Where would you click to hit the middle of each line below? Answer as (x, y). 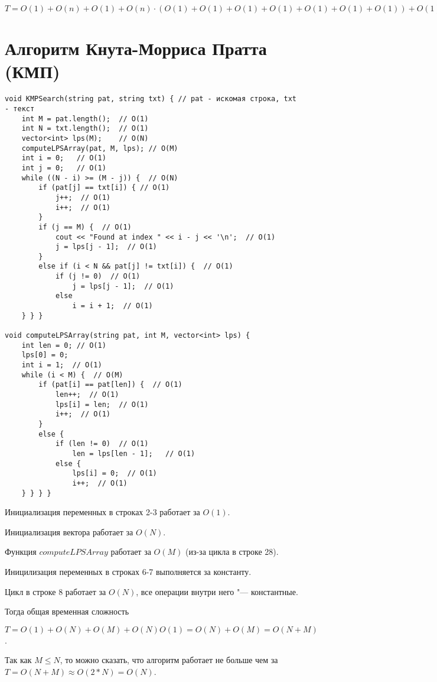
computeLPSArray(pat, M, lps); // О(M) (100, 148)
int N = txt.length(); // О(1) (85, 129)
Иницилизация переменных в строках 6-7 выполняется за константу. (128, 571)
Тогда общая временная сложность (67, 611)
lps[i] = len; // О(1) (102, 404)
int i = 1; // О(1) (62, 365)
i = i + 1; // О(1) (112, 306)
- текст (20, 109)
